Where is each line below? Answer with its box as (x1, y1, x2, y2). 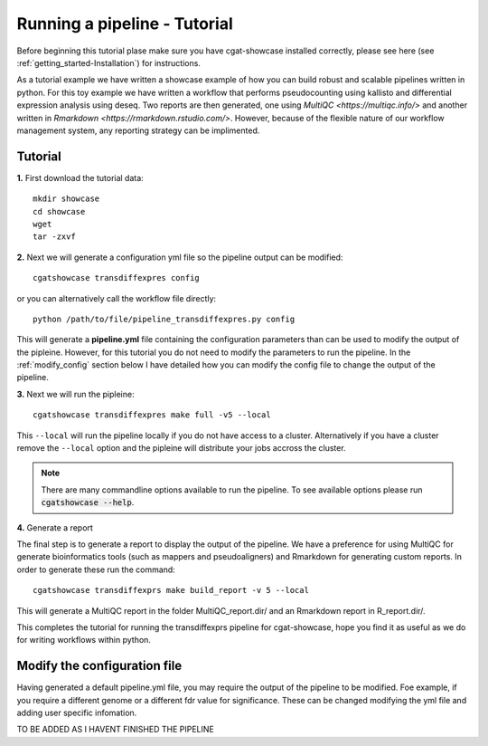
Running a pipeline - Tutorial (16, 14, 234, 33)
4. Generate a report (16, 521, 94, 533)
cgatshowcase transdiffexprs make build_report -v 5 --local (33, 585, 309, 596)
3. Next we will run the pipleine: (16, 388, 135, 399)
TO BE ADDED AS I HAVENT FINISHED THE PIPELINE (16, 724, 214, 735)
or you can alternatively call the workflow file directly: (16, 292, 217, 303)
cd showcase (33, 206, 86, 216)
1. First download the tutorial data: (16, 172, 144, 183)
